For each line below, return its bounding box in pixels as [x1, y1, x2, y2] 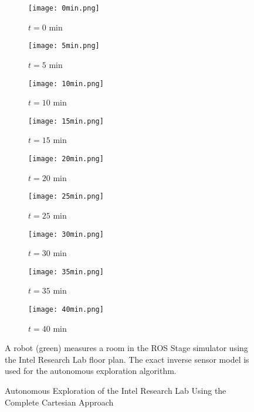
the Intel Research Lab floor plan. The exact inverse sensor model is [5, 353, 249, 365]
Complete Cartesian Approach [5, 396, 114, 408]
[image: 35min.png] [28, 267, 104, 276]
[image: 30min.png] [28, 230, 104, 239]
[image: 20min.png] [28, 155, 104, 163]
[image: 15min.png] [28, 117, 104, 125]
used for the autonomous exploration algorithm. [5, 365, 177, 377]
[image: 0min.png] [28, 4, 100, 12]
